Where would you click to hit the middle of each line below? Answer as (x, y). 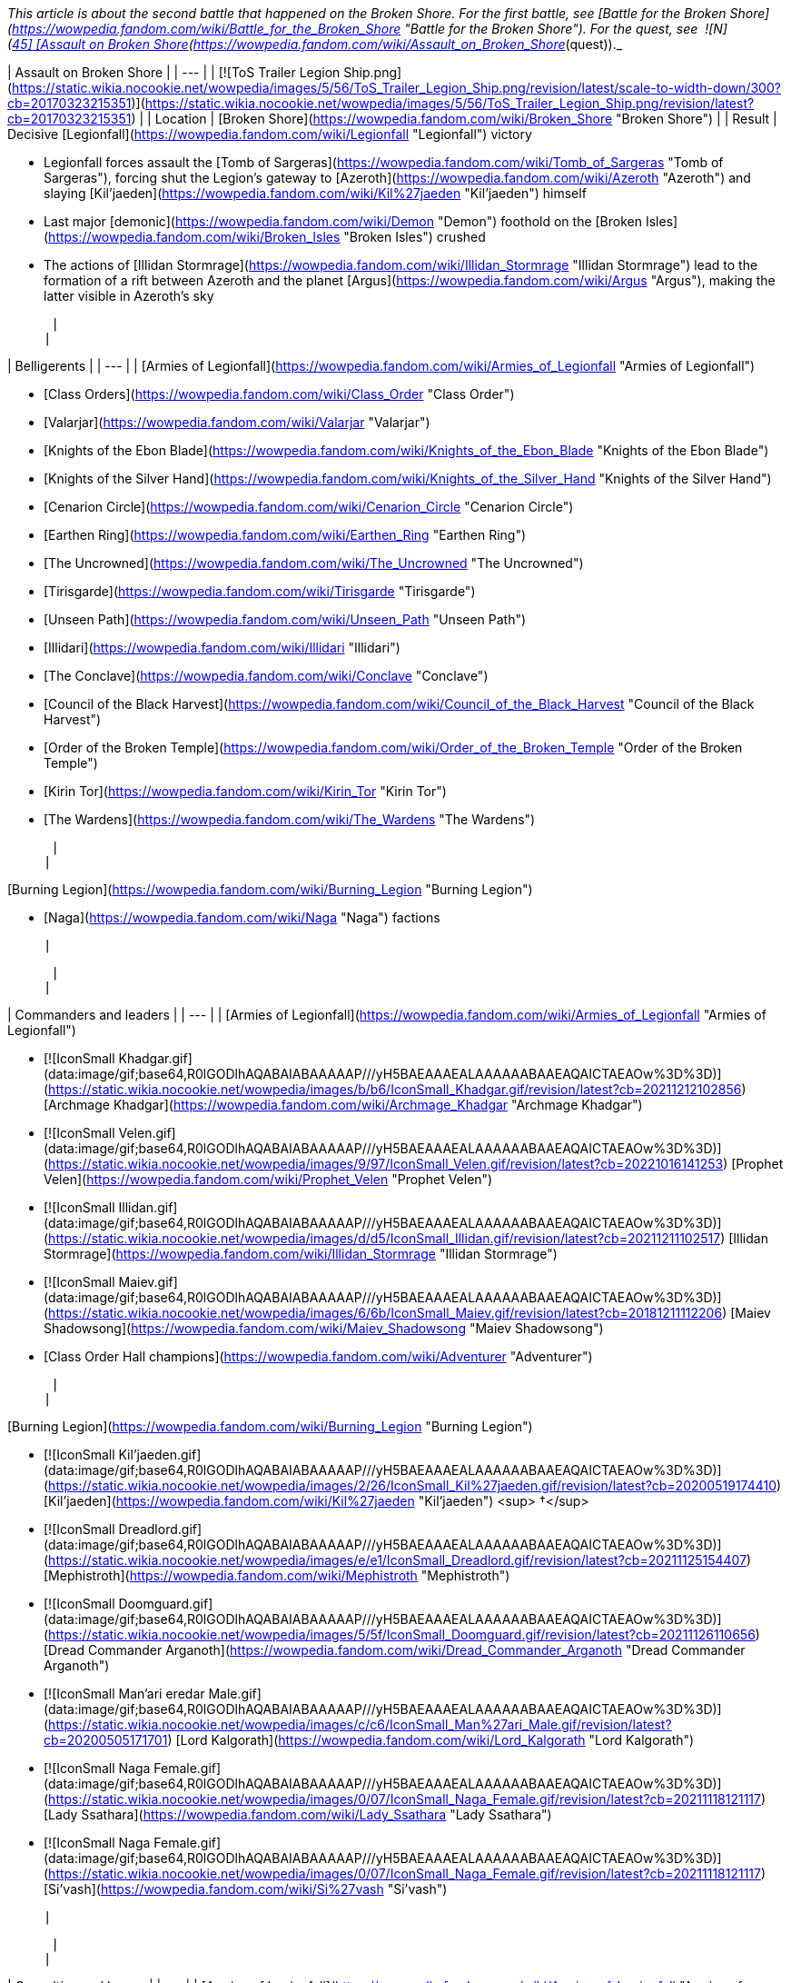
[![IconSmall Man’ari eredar (124, 1694)
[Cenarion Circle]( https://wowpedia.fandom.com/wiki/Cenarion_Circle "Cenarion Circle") (309, 507)
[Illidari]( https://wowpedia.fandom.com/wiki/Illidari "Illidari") (222, 648)
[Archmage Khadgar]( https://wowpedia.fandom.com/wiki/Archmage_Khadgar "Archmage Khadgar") (343, 1105)
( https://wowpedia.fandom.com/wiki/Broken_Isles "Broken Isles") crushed (265, 237)
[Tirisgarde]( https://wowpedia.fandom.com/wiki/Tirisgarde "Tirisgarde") (260, 591)
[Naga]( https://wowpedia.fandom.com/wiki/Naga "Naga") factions (242, 917)
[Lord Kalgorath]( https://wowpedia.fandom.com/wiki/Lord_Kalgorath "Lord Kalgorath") (435, 1740)
